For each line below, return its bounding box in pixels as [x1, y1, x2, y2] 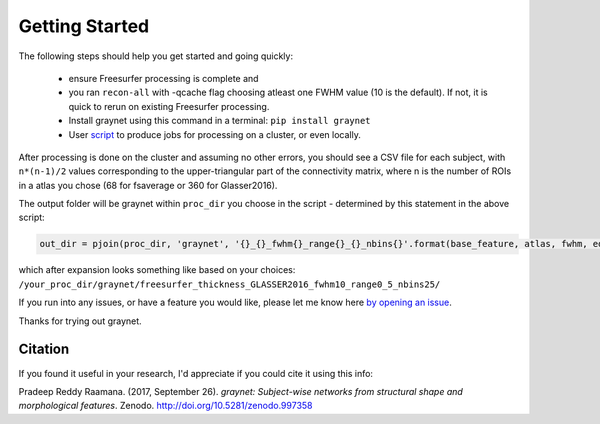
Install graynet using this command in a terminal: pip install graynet [68, 115, 371, 127]
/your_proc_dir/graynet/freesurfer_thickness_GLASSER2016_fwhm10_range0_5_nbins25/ [18, 278, 441, 290]
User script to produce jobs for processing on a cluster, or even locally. [68, 128, 362, 140]
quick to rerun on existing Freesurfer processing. [68, 100, 270, 112]
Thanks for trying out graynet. [18, 315, 142, 327]
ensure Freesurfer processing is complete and [68, 72, 259, 84]
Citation [18, 341, 70, 358]
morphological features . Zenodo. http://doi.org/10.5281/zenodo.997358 [18, 400, 313, 412]
